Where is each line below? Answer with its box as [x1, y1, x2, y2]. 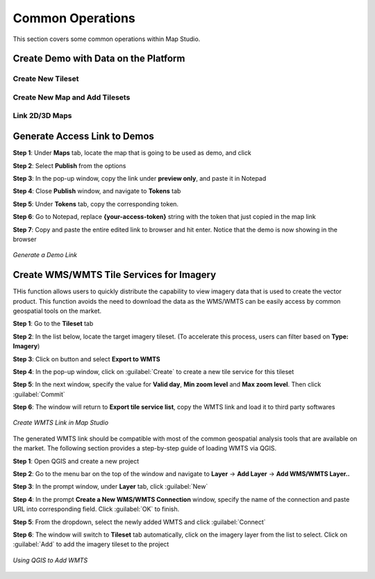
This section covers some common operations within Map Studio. [12, 35, 201, 43]
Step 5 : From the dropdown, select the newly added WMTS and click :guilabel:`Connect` [12, 518, 267, 526]
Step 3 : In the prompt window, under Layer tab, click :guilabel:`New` [12, 482, 208, 491]
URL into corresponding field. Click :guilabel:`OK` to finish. [12, 505, 180, 514]
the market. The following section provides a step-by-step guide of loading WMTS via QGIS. [12, 444, 277, 452]
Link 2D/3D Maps [12, 111, 72, 121]
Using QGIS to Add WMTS [12, 556, 88, 564]
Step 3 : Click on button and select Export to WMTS [12, 354, 160, 363]
